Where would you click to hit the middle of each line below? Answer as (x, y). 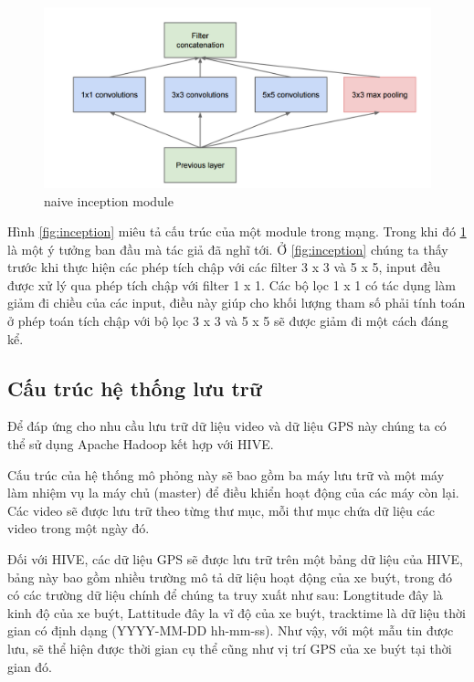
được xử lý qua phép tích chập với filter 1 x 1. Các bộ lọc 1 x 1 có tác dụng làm (232, 284)
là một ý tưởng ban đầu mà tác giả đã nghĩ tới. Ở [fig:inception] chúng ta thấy (228, 249)
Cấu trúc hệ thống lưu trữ (135, 388)
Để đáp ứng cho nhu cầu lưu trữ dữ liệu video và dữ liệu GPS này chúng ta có (227, 426)
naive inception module (109, 200)
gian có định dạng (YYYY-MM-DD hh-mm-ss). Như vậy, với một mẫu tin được (231, 630)
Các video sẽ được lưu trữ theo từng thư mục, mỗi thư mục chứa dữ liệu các (221, 510)
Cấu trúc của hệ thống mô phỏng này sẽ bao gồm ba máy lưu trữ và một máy (226, 474)
